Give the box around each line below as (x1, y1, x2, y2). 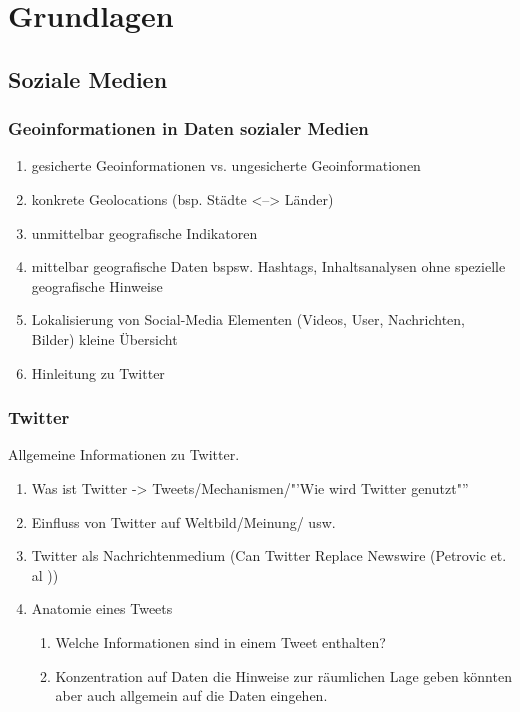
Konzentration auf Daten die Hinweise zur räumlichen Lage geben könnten (55, 665, 512, 686)
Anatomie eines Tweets (31, 598, 173, 619)
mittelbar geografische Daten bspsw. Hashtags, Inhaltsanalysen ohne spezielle (31, 256, 506, 277)
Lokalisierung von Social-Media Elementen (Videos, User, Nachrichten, (31, 309, 465, 330)
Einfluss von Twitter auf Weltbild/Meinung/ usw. (31, 511, 336, 532)
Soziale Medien (8, 63, 168, 94)
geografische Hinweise (31, 275, 163, 296)
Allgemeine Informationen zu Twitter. (8, 444, 240, 465)
